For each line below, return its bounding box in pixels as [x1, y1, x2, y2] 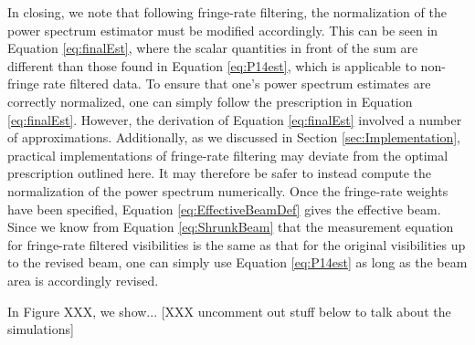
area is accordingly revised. [7, 270, 159, 289]
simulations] [7, 319, 74, 339]
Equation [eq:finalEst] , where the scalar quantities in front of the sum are [7, 38, 418, 57]
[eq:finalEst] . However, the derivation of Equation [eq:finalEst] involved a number [7, 110, 462, 129]
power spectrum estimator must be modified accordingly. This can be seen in [7, 20, 438, 39]
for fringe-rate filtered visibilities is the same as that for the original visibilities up [7, 235, 466, 254]
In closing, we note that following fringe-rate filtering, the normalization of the [7, 3, 447, 21]
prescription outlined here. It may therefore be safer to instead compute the [7, 163, 432, 183]
